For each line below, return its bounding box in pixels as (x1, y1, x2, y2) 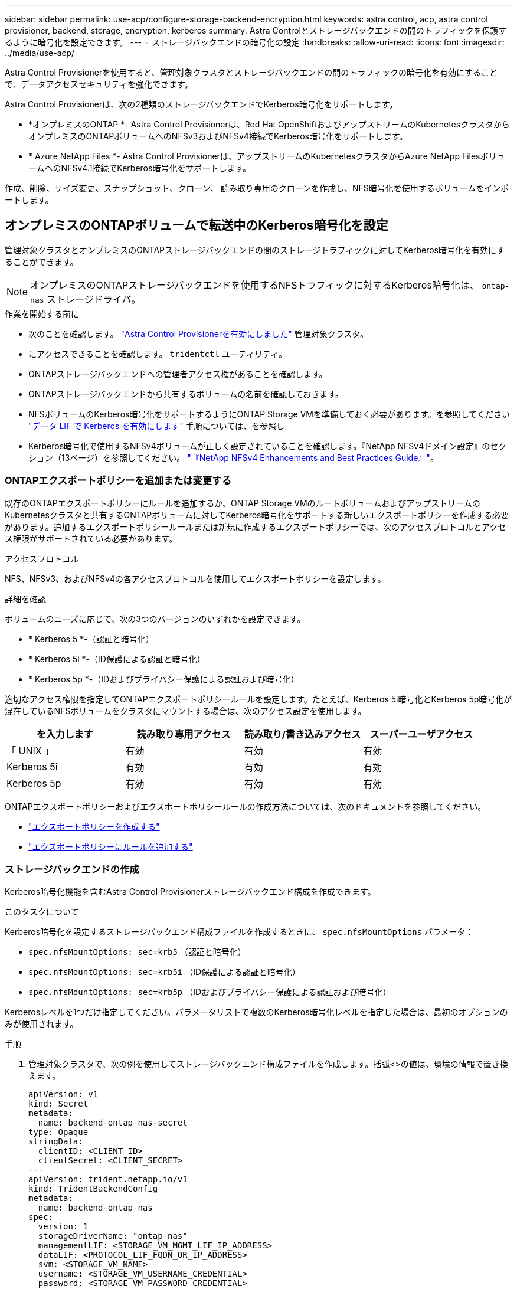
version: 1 (38, 1222, 89, 1232)
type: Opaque (28, 1127, 89, 1137)
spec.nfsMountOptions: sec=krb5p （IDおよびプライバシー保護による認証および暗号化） (28, 987, 391, 997)
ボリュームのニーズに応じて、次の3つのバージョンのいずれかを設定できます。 (5, 613, 306, 624)
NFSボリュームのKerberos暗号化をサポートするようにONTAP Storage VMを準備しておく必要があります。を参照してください (28, 408, 510, 419)
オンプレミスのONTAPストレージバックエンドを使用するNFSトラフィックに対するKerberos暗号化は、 (30, 279, 479, 291)
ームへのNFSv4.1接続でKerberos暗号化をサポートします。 (28, 163, 251, 173)
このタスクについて (5, 907, 79, 917)
